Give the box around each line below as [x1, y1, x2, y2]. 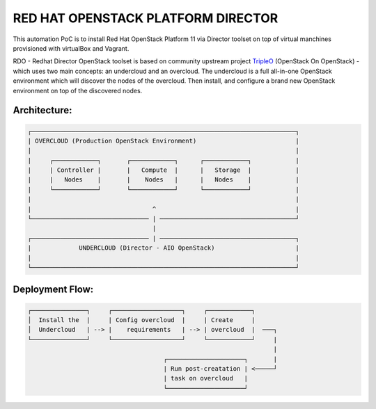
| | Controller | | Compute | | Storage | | [27, 166, 299, 174]
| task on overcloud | [163, 374, 249, 383]
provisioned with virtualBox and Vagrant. [13, 44, 130, 52]
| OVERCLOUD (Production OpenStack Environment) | [27, 136, 299, 145]
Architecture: [13, 104, 72, 116]
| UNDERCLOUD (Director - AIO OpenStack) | [27, 244, 299, 252]
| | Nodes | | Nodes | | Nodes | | [27, 176, 299, 184]
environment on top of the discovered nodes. [13, 86, 143, 95]
